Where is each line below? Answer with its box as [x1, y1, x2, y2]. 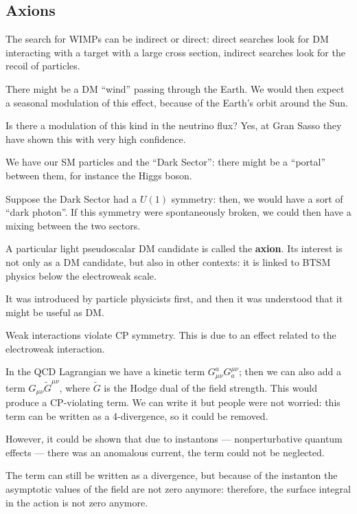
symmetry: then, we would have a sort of [171, 191, 343, 205]
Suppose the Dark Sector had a [5, 191, 137, 205]
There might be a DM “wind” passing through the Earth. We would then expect [5, 81, 345, 96]
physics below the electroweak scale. [5, 268, 157, 282]
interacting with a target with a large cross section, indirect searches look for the [5, 45, 345, 59]
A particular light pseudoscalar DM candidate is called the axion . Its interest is [5, 241, 343, 256]
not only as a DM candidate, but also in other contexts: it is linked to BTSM [5, 254, 331, 269]
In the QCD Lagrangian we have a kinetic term [5, 364, 205, 379]
